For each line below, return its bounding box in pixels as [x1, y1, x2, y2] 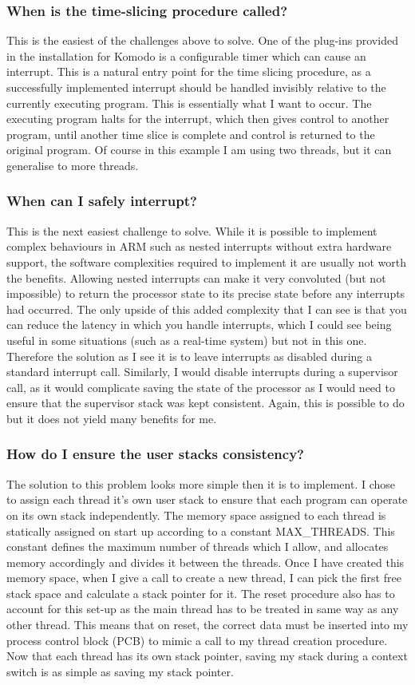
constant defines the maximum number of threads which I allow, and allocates [6, 538, 389, 555]
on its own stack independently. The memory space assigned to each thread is [6, 506, 386, 523]
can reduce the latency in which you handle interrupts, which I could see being [6, 316, 392, 333]
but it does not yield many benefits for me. [6, 410, 217, 426]
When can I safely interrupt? [6, 191, 197, 211]
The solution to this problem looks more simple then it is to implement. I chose [6, 475, 395, 492]
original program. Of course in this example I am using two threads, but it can [6, 141, 392, 158]
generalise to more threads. [6, 156, 139, 173]
